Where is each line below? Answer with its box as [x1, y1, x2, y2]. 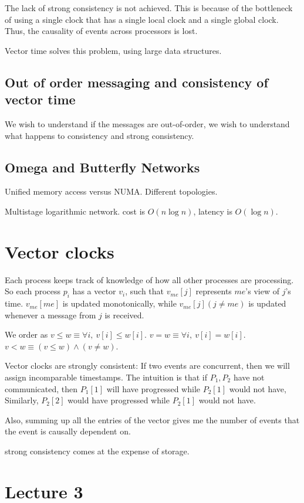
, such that [125, 285, 164, 297]
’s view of [245, 285, 279, 297]
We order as [5, 328, 48, 341]
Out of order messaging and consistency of [5, 73, 268, 91]
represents [195, 285, 232, 297]
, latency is [193, 205, 232, 217]
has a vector [72, 285, 116, 297]
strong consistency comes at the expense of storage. [5, 445, 190, 457]
